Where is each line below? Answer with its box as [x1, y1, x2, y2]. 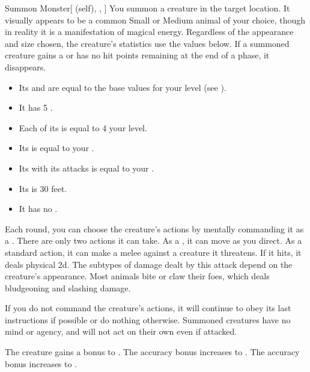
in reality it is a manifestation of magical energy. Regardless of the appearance [5, 25, 294, 38]
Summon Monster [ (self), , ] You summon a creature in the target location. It [5, 2, 290, 14]
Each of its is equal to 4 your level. [19, 121, 147, 134]
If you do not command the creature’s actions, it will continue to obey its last [5, 302, 291, 314]
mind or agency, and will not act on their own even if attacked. [5, 325, 237, 338]
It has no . [19, 202, 58, 215]
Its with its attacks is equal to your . [19, 161, 154, 174]
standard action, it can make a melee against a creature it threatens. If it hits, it [5, 246, 302, 258]
